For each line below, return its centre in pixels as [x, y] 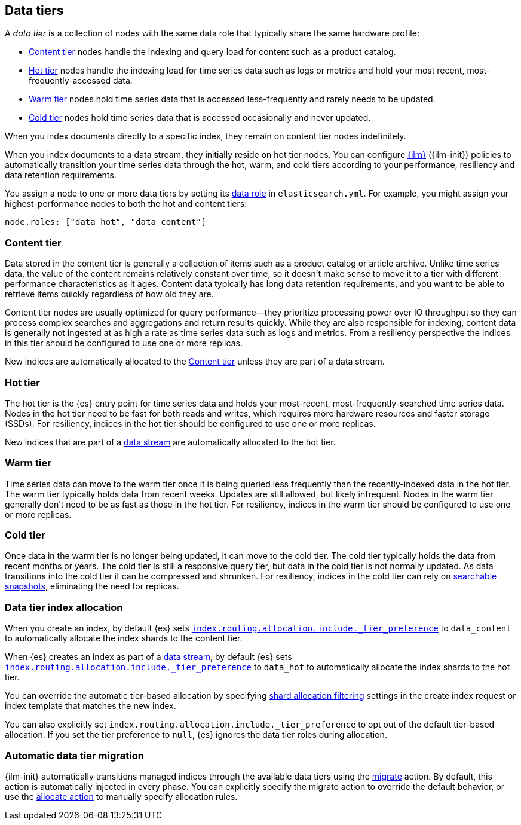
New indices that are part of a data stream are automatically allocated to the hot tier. [170, 442]
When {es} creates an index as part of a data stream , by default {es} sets [148, 657]
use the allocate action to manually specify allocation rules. [121, 796]
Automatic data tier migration [74, 755]
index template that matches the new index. [91, 706]
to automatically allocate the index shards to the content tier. [124, 638]
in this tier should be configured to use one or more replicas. [124, 343]
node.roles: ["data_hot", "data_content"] [106, 222]
